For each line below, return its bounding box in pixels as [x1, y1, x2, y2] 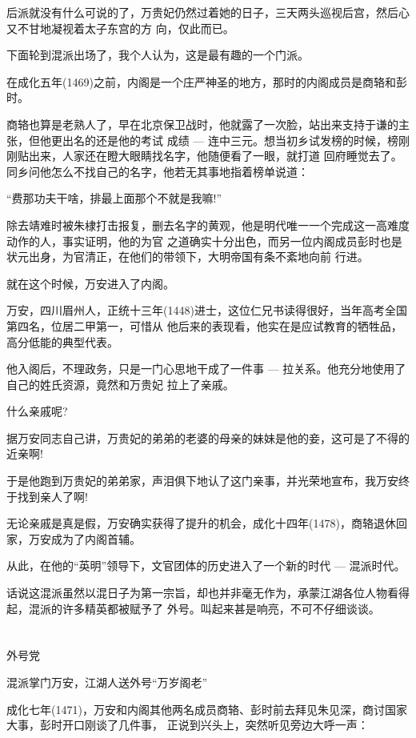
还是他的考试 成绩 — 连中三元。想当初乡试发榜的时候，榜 [95, 131, 398, 148]
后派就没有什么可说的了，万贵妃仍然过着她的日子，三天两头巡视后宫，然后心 [6, 4, 410, 20]
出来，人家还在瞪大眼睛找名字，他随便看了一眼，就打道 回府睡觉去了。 [28, 147, 402, 164]
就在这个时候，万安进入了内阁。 [6, 275, 174, 291]
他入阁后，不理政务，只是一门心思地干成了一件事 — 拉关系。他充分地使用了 [6, 360, 406, 377]
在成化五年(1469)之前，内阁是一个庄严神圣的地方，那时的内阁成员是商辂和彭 [6, 73, 407, 90]
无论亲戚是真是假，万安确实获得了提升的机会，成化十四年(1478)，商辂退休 [6, 515, 396, 531]
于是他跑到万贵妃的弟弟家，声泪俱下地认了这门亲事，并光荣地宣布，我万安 [6, 472, 398, 489]
